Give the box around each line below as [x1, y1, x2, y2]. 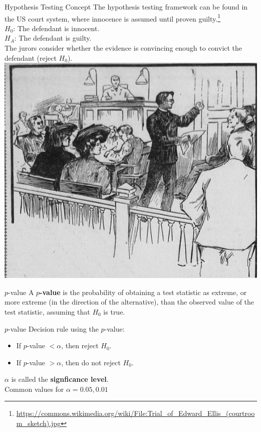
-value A [8, 286, 34, 297]
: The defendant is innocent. [13, 23, 100, 33]
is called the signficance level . [11, 374, 109, 384]
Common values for [5, 383, 64, 394]
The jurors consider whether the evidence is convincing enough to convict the [5, 43, 242, 53]
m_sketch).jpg [16, 418, 61, 428]
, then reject [61, 340, 99, 351]
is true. [103, 306, 125, 317]
